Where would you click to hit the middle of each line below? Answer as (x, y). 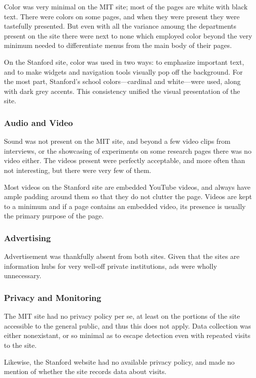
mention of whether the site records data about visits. (85, 371)
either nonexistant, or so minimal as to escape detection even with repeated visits (127, 335)
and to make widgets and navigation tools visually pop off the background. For (123, 71)
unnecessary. (23, 275)
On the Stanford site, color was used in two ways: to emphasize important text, (124, 62)
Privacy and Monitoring (53, 297)
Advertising (27, 237)
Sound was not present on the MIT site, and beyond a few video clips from (117, 141)
